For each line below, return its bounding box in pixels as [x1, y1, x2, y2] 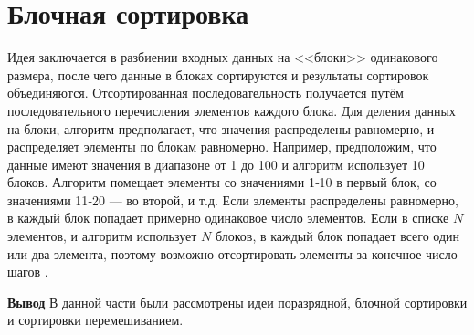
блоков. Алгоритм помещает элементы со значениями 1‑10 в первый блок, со [7, 173, 437, 192]
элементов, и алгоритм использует [7, 226, 197, 246]
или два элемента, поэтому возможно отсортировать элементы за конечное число [7, 244, 458, 263]
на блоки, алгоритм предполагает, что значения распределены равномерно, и [7, 119, 435, 138]
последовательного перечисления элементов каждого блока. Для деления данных [7, 100, 456, 120]
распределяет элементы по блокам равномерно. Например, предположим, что [7, 137, 437, 156]
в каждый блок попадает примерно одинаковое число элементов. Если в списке [7, 208, 449, 227]
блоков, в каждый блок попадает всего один [215, 226, 460, 246]
